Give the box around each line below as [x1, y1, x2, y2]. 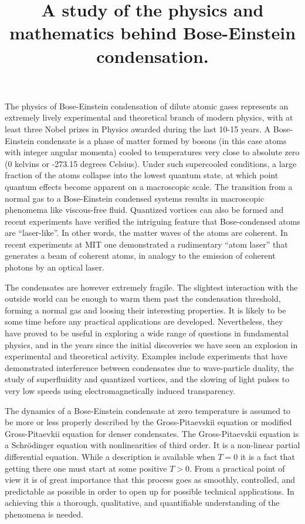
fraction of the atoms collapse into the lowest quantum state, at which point [5, 169, 279, 181]
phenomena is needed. [5, 508, 83, 520]
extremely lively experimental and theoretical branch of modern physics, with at [5, 111, 293, 124]
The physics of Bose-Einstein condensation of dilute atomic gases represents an [5, 99, 289, 112]
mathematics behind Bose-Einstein [9, 21, 296, 45]
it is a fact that [240, 450, 295, 462]
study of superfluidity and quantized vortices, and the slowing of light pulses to [5, 373, 290, 385]
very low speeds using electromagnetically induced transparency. [5, 385, 236, 396]
